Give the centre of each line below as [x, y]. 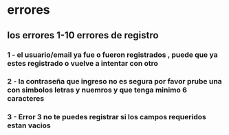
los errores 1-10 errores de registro [83, 35]
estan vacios [29, 125]
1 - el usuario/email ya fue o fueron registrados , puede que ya [112, 55]
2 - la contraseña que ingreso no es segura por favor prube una [115, 82]
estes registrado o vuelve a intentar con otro [83, 63]
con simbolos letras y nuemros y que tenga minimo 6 [97, 90]
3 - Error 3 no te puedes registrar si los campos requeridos [107, 117]
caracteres [26, 99]
